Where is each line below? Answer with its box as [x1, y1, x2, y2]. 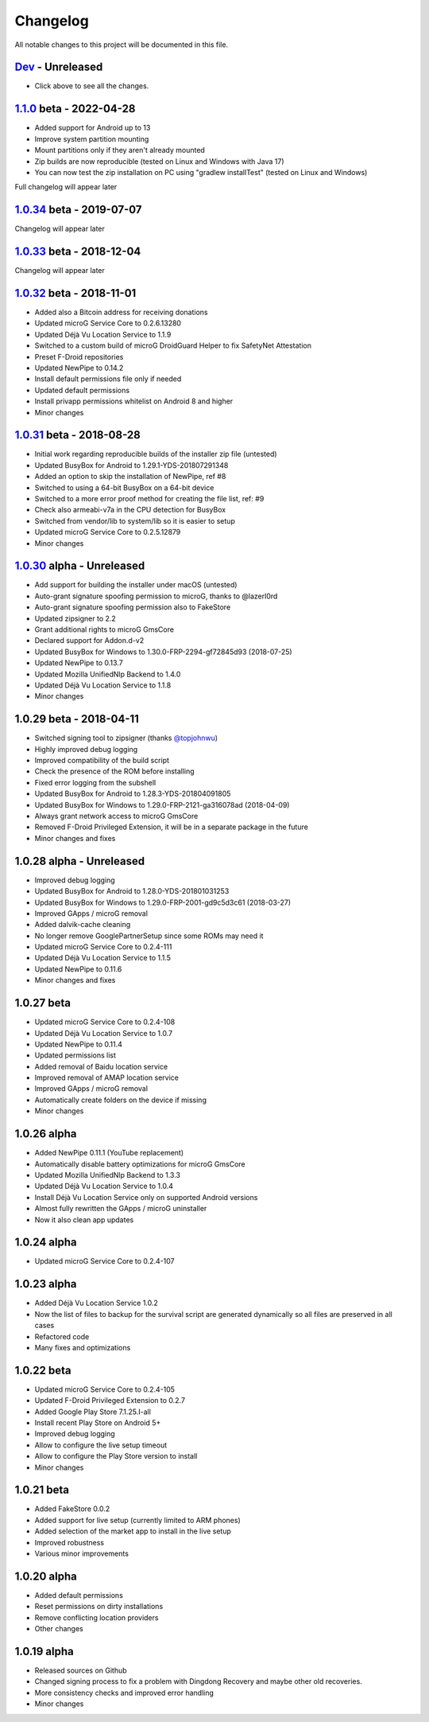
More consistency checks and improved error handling [34, 1688, 214, 1697]
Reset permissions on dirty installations [34, 1602, 164, 1611]
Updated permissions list [34, 1050, 117, 1060]
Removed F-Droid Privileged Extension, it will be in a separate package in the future [34, 822, 309, 832]
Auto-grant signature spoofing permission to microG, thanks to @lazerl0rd [34, 591, 278, 601]
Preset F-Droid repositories [34, 352, 124, 361]
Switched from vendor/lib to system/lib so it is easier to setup [34, 516, 236, 525]
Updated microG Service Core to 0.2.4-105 [34, 1385, 175, 1394]
